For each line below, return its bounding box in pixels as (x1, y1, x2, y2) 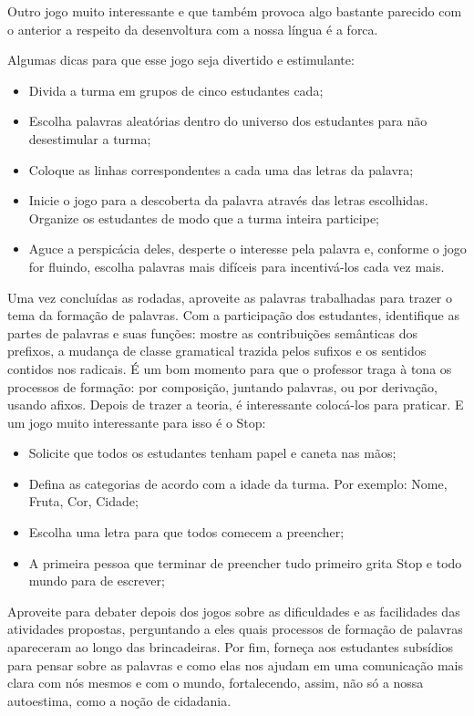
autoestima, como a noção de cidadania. (7, 690, 232, 710)
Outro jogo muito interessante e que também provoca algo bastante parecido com (7, 2, 462, 20)
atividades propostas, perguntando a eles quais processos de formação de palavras (7, 619, 463, 638)
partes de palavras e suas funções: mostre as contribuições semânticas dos (7, 323, 418, 342)
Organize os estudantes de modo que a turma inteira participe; (28, 208, 380, 227)
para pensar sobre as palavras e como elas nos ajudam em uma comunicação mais (7, 655, 463, 674)
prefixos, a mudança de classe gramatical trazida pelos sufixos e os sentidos (7, 341, 427, 360)
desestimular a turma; (28, 129, 151, 148)
